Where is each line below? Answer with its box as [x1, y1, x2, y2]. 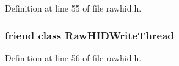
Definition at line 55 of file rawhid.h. [5, 2, 142, 14]
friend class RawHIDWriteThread [5, 27, 174, 42]
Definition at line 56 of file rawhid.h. [5, 51, 142, 64]
